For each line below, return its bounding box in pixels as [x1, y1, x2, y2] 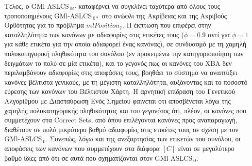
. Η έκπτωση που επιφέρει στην [122, 20, 211, 30]
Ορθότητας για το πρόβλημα [4, 20, 84, 30]
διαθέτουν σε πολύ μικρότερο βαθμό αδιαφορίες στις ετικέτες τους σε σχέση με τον [4, 124, 238, 134]
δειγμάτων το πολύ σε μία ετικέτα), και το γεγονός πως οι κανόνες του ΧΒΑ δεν [4, 58, 232, 68]
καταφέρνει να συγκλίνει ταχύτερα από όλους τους [78, 1, 220, 11]
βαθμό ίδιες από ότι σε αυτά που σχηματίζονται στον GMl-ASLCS [4, 152, 193, 163]
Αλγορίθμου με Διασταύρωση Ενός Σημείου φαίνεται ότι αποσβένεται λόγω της [4, 95, 231, 106]
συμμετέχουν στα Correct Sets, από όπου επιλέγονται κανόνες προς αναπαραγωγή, [4, 115, 237, 125]
